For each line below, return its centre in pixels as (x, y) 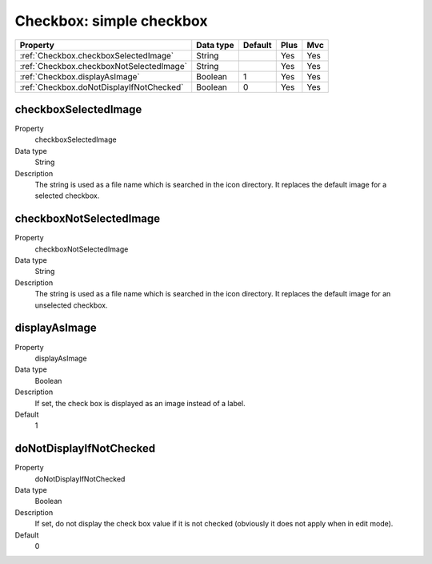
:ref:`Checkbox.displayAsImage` (80, 76)
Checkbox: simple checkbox (111, 21)
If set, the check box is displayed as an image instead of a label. (140, 403)
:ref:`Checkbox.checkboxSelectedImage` (97, 55)
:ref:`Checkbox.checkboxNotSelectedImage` (104, 66)
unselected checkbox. (71, 305)
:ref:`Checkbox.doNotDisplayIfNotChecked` (102, 87)
